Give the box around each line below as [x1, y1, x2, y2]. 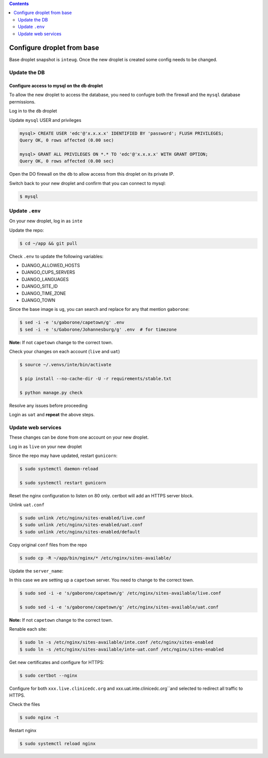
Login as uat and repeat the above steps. [9, 412, 95, 417]
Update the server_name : [9, 568, 64, 574]
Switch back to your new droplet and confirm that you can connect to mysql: [9, 180, 166, 186]
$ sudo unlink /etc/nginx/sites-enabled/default [19, 529, 140, 535]
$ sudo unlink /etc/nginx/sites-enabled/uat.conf [19, 522, 143, 528]
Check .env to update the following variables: [9, 253, 104, 259]
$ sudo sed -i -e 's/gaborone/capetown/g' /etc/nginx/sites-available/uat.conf [19, 604, 219, 610]
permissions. [9, 98, 36, 104]
